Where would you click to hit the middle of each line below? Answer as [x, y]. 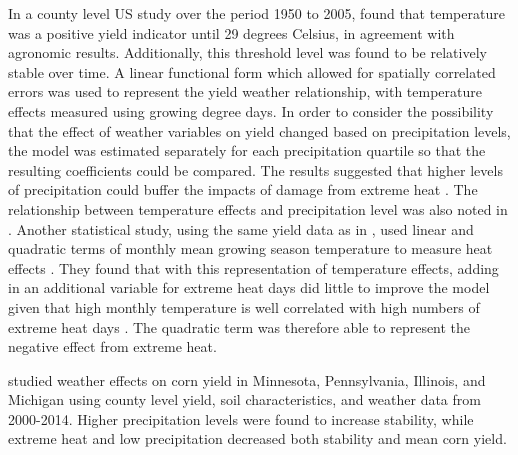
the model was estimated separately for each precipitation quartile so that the [247, 150]
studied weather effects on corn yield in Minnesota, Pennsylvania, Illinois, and [247, 379]
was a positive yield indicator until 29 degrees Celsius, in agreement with [231, 32]
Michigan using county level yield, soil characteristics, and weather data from [244, 399]
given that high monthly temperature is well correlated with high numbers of [244, 306]
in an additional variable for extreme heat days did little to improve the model [249, 287]
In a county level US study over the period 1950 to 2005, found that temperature [256, 13]
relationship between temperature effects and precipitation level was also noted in [258, 208]
